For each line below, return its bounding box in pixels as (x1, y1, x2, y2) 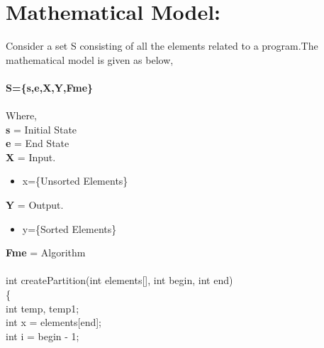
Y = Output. (6, 197, 64, 212)
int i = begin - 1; (6, 328, 79, 343)
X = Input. (6, 149, 56, 164)
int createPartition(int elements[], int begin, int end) (6, 273, 233, 288)
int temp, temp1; (6, 300, 79, 315)
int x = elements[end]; (6, 315, 102, 330)
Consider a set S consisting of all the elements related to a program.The (6, 38, 318, 53)
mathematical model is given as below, (6, 52, 174, 67)
